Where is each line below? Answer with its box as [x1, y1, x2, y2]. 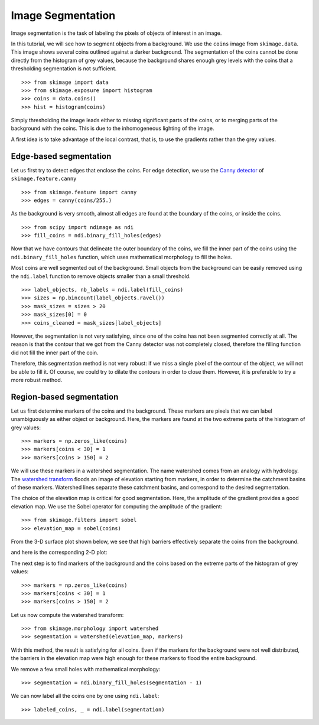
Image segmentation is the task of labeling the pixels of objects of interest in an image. [11, 30, 222, 37]
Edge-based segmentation [11, 151, 112, 161]
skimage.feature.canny [11, 175, 77, 182]
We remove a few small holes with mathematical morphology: [11, 665, 161, 672]
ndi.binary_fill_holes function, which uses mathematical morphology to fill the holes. [11, 253, 233, 260]
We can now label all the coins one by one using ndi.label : [11, 693, 159, 700]
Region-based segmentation [11, 391, 119, 401]
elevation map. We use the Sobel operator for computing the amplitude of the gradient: [11, 502, 223, 510]
